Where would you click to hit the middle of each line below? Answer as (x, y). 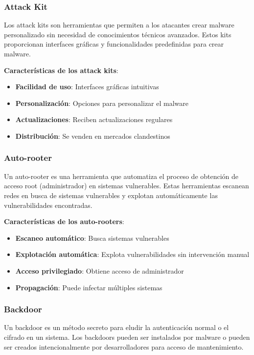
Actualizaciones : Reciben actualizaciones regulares (94, 119)
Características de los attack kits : (61, 70)
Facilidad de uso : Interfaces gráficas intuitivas (87, 87)
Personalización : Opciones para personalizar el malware (102, 103)
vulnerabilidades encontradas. (48, 205)
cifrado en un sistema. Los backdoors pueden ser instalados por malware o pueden (127, 337)
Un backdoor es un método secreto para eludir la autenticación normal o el (116, 327)
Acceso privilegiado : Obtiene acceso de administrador (100, 270)
